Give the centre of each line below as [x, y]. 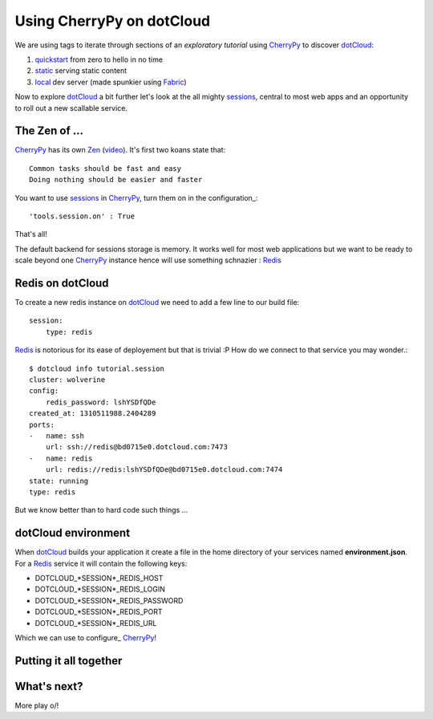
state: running [59, 481]
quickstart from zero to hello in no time [99, 59]
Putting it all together [69, 661]
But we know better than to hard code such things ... [101, 510]
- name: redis [61, 458]
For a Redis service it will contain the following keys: [101, 563]
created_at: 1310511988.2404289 [93, 414]
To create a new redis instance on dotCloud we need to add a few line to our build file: [157, 303]
